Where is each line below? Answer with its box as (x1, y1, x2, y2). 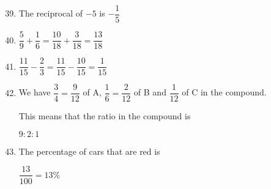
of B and (133, 86, 166, 98)
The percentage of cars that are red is (18, 144, 160, 157)
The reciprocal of (18, 7, 83, 20)
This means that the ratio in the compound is (18, 109, 191, 122)
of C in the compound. (182, 86, 267, 98)
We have (18, 86, 51, 98)
